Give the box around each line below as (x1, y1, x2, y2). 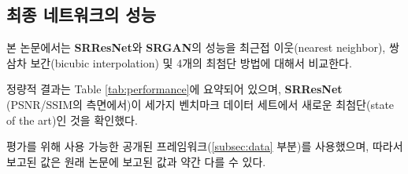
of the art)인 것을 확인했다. (6, 111, 138, 128)
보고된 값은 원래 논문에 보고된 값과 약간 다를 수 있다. (6, 153, 266, 169)
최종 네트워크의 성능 (6, 2, 156, 27)
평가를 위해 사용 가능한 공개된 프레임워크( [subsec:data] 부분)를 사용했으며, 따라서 (6, 138, 403, 154)
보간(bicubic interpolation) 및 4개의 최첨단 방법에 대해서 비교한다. (30, 54, 352, 71)
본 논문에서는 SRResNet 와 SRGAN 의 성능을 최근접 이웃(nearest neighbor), (6, 39, 386, 56)
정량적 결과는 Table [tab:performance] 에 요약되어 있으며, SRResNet (6, 81, 343, 97)
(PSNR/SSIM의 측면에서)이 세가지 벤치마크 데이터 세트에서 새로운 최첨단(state (6, 96, 395, 112)
